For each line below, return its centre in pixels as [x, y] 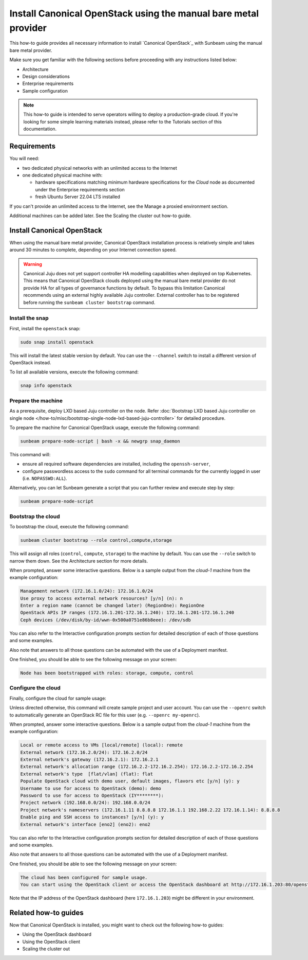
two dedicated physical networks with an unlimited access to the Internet [100, 168]
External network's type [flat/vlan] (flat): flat [87, 774]
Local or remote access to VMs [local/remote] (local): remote [102, 745]
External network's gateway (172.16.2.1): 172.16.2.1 [89, 760]
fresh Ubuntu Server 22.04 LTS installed [78, 197]
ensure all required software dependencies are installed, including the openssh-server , [116, 464]
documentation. [40, 129]
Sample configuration [45, 91]
